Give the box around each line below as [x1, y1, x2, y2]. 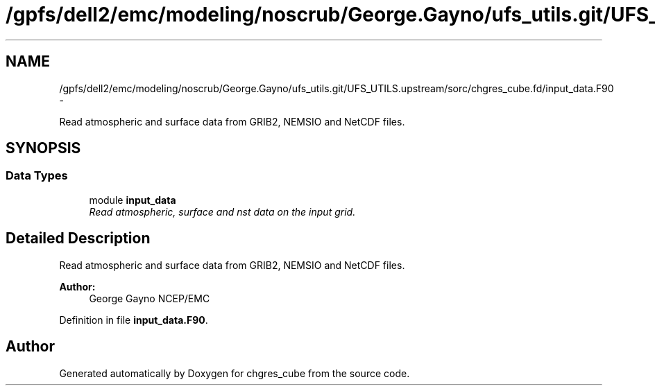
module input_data [89, 193, 176, 206]
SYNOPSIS [6, 139, 81, 157]
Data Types [6, 168, 68, 183]
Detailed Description [6, 229, 151, 247]
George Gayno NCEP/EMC [89, 292, 210, 304]
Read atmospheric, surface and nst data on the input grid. [89, 205, 356, 218]
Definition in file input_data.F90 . [59, 313, 208, 326]
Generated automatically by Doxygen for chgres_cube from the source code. [59, 367, 410, 379]
